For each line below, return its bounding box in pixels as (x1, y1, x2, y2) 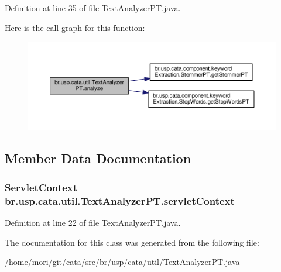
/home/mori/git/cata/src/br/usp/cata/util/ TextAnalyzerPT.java (5, 256, 240, 268)
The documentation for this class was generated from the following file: (5, 236, 259, 248)
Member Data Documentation (5, 149, 191, 167)
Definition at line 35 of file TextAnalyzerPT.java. (5, 2, 181, 13)
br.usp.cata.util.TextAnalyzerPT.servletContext (5, 193, 235, 208)
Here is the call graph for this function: (5, 21, 145, 33)
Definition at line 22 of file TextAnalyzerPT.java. (5, 216, 181, 228)
